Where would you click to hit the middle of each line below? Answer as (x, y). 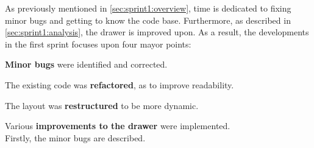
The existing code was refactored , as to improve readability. (120, 84)
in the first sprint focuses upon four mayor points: (98, 44)
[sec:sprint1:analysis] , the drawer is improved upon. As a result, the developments (157, 32)
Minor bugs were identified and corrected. (86, 64)
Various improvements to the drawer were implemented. (118, 126)
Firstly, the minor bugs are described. (75, 137)
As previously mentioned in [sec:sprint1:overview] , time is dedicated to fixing (148, 8)
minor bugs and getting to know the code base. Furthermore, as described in (148, 20)
